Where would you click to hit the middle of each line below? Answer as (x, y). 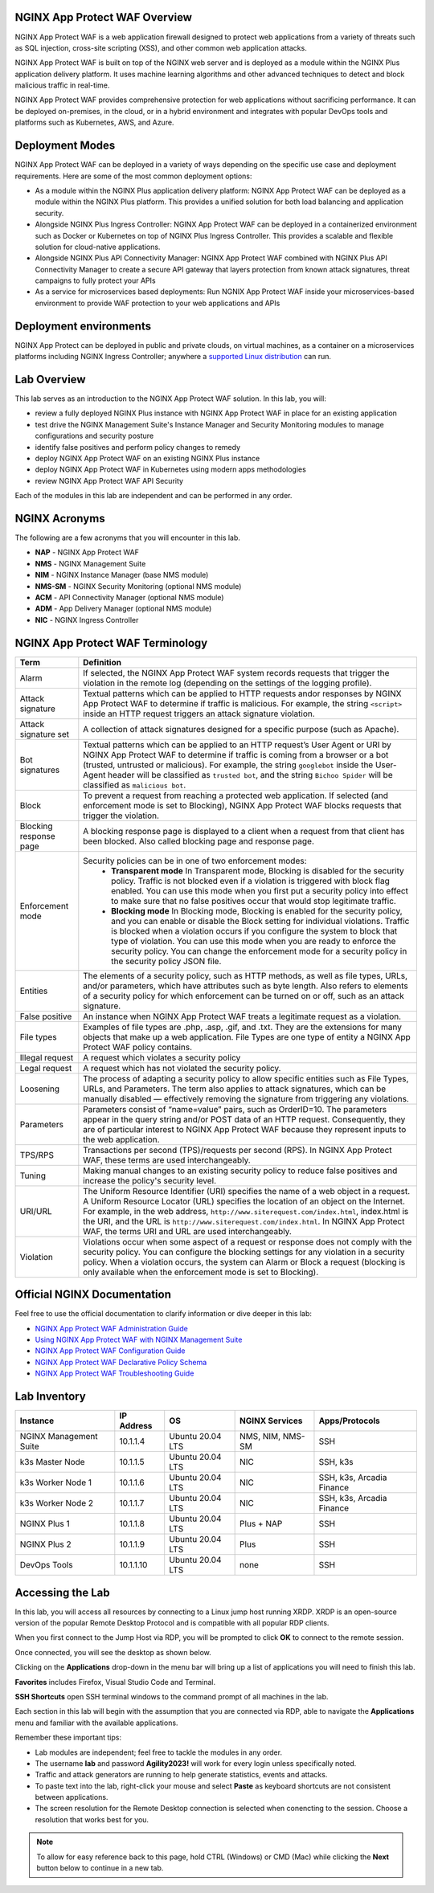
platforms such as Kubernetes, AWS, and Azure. (94, 123)
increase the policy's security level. (150, 1180)
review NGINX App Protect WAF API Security (109, 480)
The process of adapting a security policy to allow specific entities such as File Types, (246, 1078)
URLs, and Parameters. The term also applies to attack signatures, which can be (235, 1089)
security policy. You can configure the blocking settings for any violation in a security (244, 1252)
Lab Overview (50, 379)
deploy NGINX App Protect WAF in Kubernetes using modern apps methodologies (171, 469)
